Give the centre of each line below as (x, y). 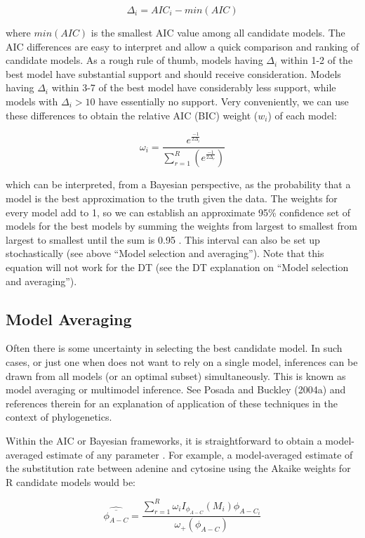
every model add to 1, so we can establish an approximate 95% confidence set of (178, 212)
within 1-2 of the (317, 60)
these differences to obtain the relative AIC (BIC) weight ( (132, 115)
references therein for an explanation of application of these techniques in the (172, 403)
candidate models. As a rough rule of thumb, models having (134, 60)
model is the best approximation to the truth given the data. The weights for (172, 198)
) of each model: (302, 115)
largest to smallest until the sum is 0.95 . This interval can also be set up (163, 239)
